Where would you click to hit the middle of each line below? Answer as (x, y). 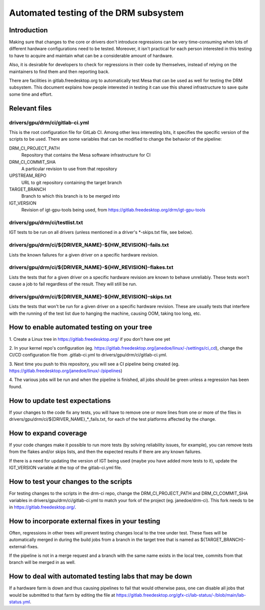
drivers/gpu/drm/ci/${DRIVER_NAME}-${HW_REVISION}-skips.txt (90, 297)
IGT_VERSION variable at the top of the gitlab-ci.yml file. (66, 468)
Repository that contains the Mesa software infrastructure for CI (86, 155)
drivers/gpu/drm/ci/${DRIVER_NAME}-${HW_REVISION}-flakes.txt (91, 267)
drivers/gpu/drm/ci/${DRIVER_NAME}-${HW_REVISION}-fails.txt (89, 245)
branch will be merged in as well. (42, 562)
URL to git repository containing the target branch (72, 182)
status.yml (20, 602)
